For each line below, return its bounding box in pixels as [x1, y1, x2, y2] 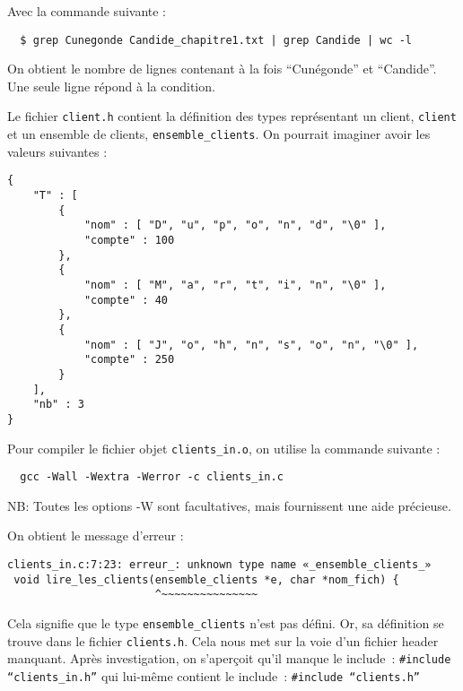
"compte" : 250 [83, 353, 175, 367]
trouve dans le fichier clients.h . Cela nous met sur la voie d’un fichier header [7, 631, 439, 650]
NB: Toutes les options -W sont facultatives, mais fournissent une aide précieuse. [7, 496, 451, 514]
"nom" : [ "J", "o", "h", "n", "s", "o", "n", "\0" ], [83, 338, 419, 351]
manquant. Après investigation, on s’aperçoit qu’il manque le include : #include [7, 649, 451, 668]
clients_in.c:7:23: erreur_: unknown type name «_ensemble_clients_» [7, 558, 432, 571]
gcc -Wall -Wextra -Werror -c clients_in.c [20, 471, 284, 484]
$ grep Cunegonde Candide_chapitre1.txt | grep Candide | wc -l [20, 33, 413, 47]
